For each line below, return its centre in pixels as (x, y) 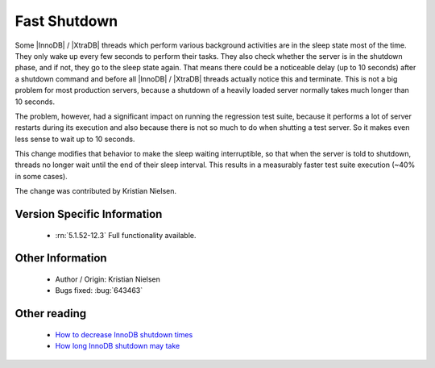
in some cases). (41, 176)
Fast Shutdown (66, 21)
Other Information (61, 258)
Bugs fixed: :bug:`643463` (99, 291)
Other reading (51, 314)
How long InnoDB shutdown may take (118, 346)
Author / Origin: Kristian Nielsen (108, 279)
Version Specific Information (89, 214)
